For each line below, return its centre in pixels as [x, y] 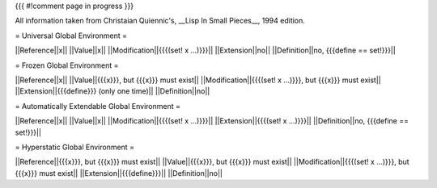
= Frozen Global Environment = [67, 65]
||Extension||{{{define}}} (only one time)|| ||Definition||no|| [112, 91]
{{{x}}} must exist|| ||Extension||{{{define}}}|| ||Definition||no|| [119, 173]
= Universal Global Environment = [71, 36]
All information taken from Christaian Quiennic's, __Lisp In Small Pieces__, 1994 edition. [160, 21]
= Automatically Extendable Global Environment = [98, 106]
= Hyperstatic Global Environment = [75, 147]
